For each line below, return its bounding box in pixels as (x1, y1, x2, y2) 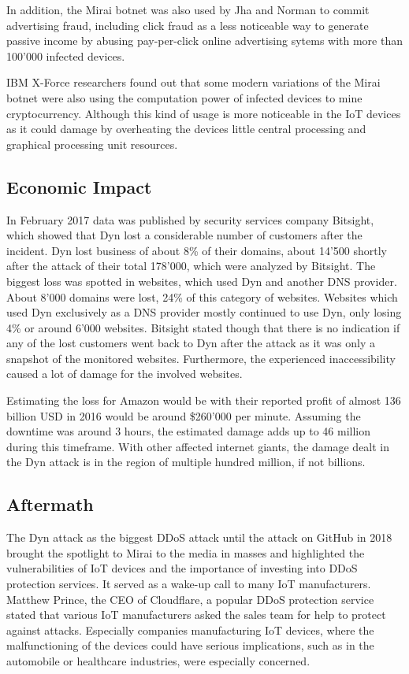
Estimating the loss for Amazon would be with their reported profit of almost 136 (6, 392, 401, 409)
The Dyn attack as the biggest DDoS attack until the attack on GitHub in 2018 (6, 529, 392, 546)
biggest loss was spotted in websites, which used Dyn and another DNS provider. (6, 272, 397, 289)
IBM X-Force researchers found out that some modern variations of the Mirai (6, 74, 381, 91)
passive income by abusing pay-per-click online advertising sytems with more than (6, 32, 403, 49)
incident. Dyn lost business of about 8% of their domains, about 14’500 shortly (6, 242, 387, 258)
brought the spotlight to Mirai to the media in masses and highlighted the (6, 544, 365, 561)
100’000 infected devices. (6, 47, 125, 64)
